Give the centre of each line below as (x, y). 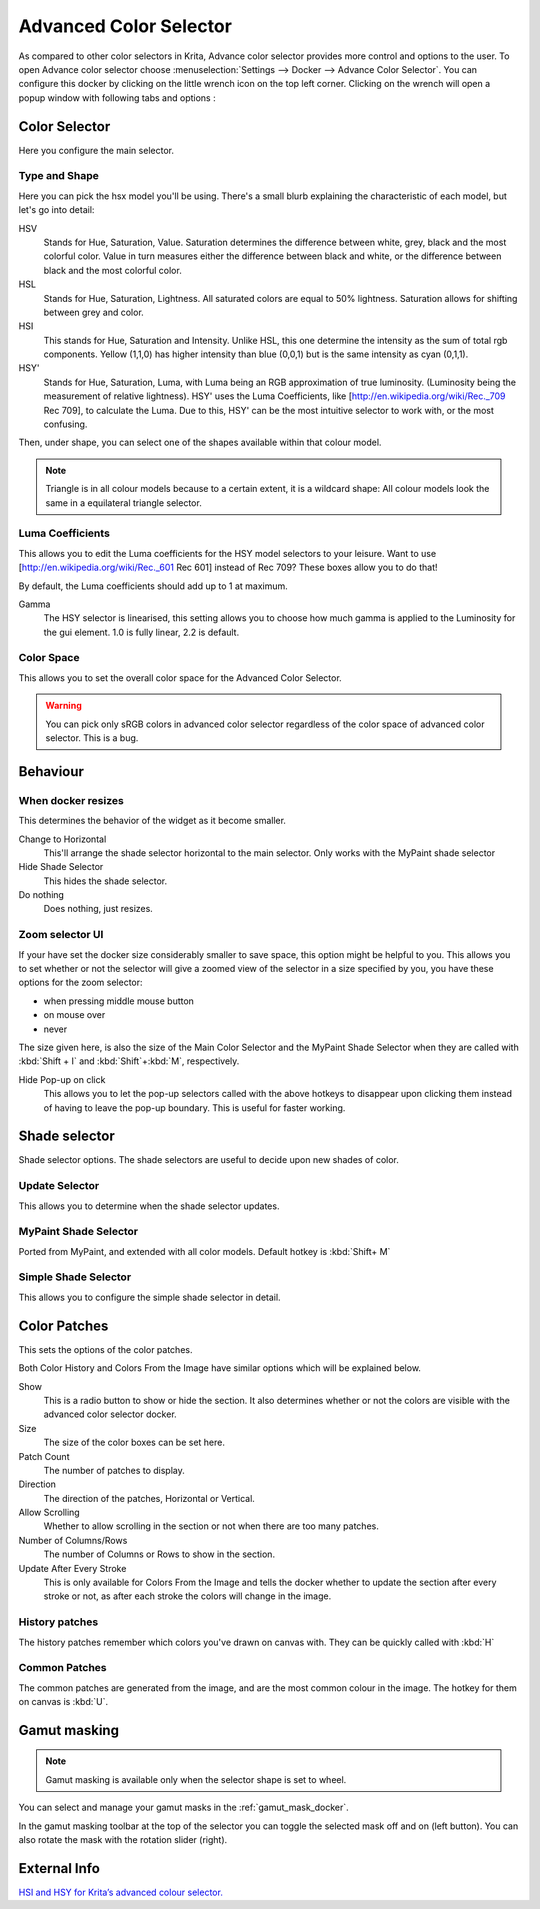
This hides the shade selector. (105, 881)
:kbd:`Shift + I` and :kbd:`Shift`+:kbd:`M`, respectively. (129, 1061)
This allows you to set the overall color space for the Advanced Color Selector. (180, 677)
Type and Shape (58, 176)
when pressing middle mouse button (119, 1001)
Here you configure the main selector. (96, 150)
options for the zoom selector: (81, 982)
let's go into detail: (56, 210)
